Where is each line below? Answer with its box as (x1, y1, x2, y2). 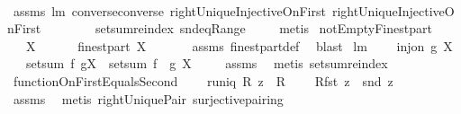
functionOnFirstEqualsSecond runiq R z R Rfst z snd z (13, 71, 393, 90)
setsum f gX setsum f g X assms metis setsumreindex (25, 54, 388, 73)
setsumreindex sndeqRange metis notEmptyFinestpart (95, 19, 432, 38)
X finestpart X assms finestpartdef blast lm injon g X (25, 36, 453, 55)
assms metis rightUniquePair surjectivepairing (13, 89, 284, 108)
